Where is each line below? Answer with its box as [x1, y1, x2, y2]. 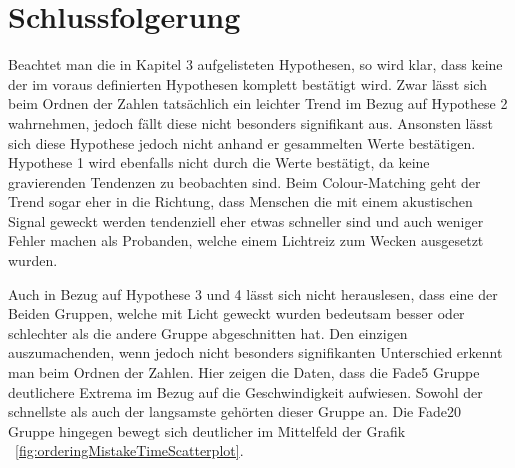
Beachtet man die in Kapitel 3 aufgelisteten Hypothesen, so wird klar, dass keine [8, 54, 503, 75]
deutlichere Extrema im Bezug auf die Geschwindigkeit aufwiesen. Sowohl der [8, 381, 483, 402]
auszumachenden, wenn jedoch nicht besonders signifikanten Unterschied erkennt [8, 342, 503, 363]
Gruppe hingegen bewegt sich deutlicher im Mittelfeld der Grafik [8, 420, 406, 441]
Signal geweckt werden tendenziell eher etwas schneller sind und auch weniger [8, 210, 484, 231]
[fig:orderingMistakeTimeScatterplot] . [15, 440, 244, 461]
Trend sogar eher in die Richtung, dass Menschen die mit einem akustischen [8, 191, 473, 212]
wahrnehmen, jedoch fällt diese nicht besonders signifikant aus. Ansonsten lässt [8, 112, 493, 133]
